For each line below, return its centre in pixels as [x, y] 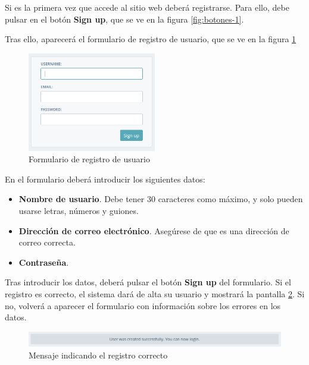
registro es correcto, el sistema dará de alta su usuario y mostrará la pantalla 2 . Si [155, 293]
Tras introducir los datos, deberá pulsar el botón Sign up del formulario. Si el [148, 282]
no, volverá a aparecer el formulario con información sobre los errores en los [143, 305]
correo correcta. [47, 242]
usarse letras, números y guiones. [79, 210]
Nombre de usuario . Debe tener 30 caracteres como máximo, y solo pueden [161, 199]
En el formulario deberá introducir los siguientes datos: [105, 179]
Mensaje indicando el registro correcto [98, 355]
